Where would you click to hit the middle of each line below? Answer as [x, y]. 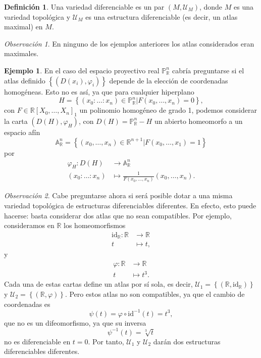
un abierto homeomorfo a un [198, 121]
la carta [16, 121]
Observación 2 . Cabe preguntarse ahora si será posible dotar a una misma [118, 195]
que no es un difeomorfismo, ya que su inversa [75, 322]
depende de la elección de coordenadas [169, 80]
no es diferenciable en [37, 341]
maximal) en [23, 27]
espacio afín [22, 132]
